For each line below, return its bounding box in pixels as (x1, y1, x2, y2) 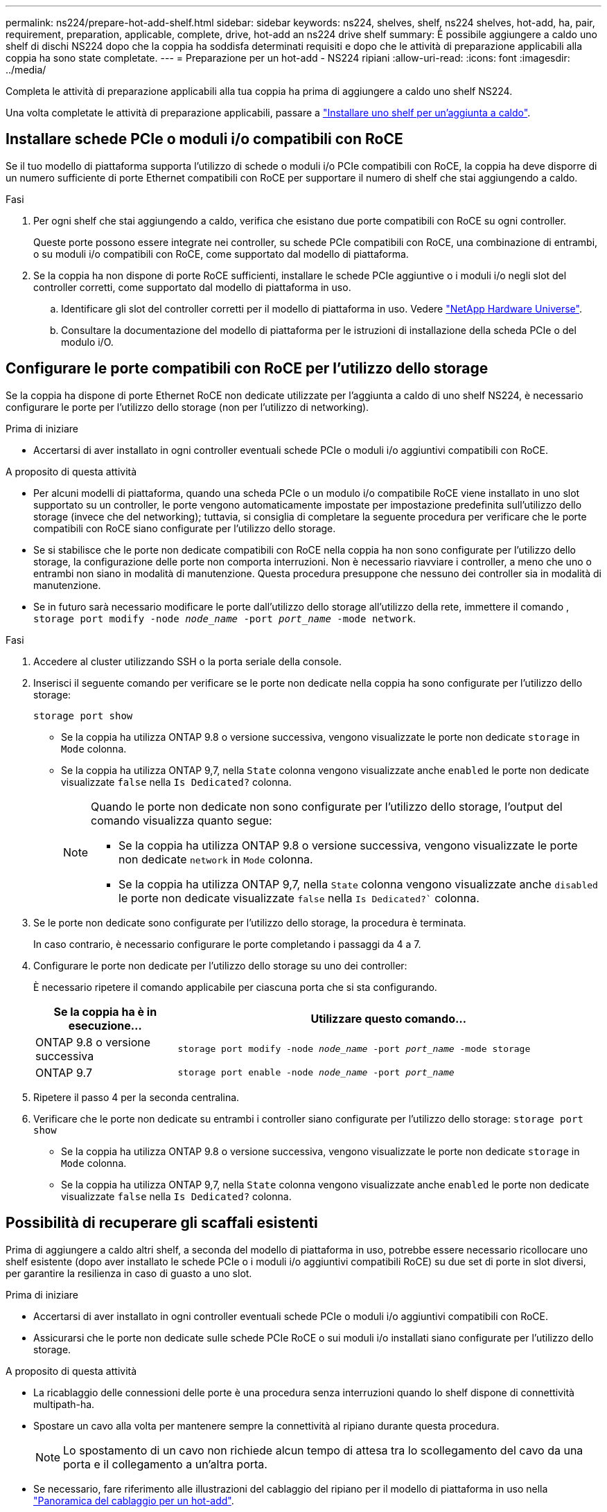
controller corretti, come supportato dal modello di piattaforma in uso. (33, 281, 351, 293)
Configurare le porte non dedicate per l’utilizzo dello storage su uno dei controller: (33, 959, 407, 972)
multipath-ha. (33, 1398, 95, 1410)
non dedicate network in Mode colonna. (118, 852, 313, 866)
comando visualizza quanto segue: (91, 813, 272, 827)
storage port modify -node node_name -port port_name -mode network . (33, 612, 416, 624)
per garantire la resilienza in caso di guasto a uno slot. (6, 1267, 252, 1279)
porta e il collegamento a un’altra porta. (63, 1457, 267, 1471)
